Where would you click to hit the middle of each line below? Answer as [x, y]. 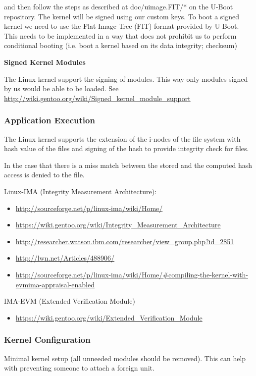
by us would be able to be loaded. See [61, 88]
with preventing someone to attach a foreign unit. [79, 368]
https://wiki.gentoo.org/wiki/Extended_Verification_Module [109, 317]
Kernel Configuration [47, 340]
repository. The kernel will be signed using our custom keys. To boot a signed [122, 16]
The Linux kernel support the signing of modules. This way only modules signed [126, 79]
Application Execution [50, 120]
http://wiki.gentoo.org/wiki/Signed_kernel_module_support [97, 98]
